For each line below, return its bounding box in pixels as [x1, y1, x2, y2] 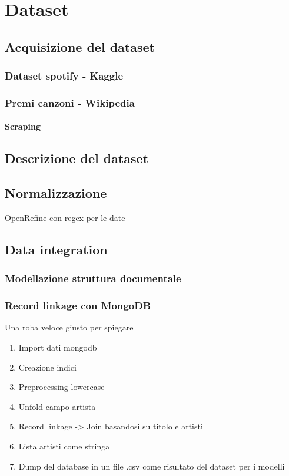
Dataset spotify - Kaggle [5, 68, 124, 83]
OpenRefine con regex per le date [5, 211, 125, 224]
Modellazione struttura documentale [5, 271, 181, 286]
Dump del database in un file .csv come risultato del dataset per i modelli [18, 460, 285, 472]
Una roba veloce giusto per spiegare [5, 321, 134, 333]
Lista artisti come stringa [18, 440, 110, 452]
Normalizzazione [5, 184, 107, 202]
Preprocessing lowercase [18, 381, 105, 393]
